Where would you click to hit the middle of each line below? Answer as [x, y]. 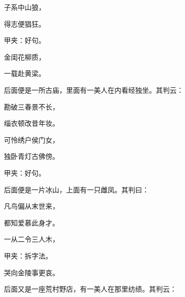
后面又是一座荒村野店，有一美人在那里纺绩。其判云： [90, 289]
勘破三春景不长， [32, 106]
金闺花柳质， [25, 56]
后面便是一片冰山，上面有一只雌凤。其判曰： [76, 189]
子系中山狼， [25, 7]
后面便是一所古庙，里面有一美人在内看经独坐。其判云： [94, 90]
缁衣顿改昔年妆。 [32, 123]
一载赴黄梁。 [25, 73]
